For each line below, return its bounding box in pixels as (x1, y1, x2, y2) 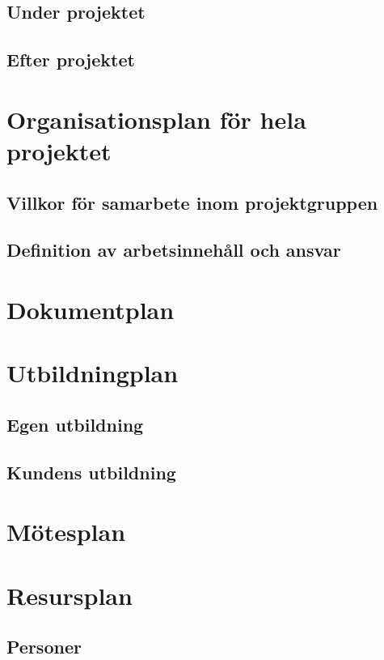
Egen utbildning (6, 411, 144, 436)
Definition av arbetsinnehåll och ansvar (6, 237, 341, 262)
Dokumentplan (6, 292, 175, 326)
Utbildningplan (6, 356, 179, 390)
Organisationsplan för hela (6, 102, 306, 135)
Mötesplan (6, 515, 126, 548)
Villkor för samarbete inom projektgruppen (6, 189, 378, 215)
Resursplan (6, 578, 133, 611)
